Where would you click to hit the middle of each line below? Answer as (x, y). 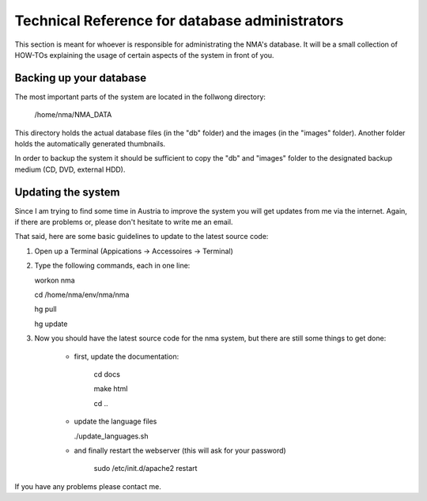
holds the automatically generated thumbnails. (90, 144)
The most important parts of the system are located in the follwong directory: (140, 97)
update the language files (115, 421)
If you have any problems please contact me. (88, 486)
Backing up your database (80, 78)
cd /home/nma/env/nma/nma (82, 295)
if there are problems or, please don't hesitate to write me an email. (124, 222)
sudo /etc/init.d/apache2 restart (145, 469)
